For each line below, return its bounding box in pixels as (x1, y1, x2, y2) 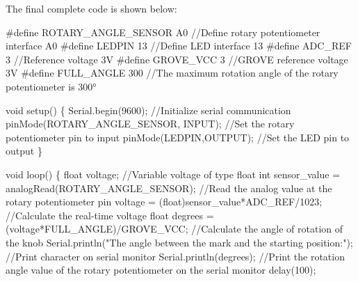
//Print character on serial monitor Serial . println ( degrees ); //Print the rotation (6, 249, 345, 263)
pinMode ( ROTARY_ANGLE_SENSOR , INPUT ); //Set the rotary (6, 116, 295, 131)
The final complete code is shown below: (6, 1, 177, 15)
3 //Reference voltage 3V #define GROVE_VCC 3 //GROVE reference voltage (6, 52, 348, 66)
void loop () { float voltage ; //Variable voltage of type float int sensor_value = (6, 166, 341, 181)
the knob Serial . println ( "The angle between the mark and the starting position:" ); (6, 235, 353, 249)
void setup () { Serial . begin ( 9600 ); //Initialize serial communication (6, 102, 291, 117)
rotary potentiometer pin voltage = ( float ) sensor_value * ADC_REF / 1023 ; (6, 194, 323, 209)
